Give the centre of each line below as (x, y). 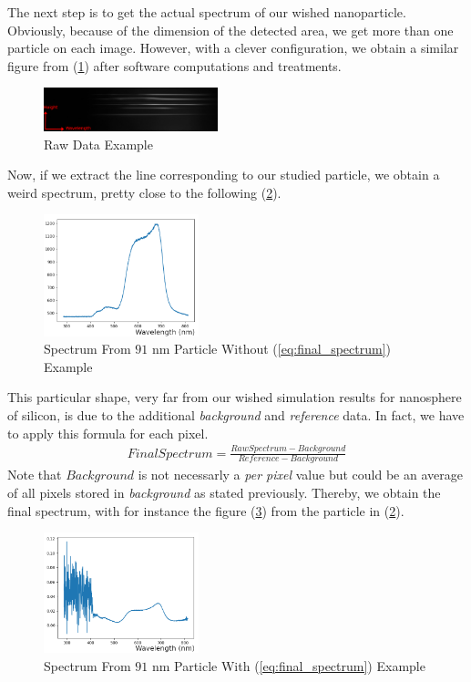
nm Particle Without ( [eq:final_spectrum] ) (271, 349)
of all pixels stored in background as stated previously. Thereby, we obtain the (224, 493)
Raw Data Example (98, 144)
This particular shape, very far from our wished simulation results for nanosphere (235, 397)
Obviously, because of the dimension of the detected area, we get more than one (230, 30)
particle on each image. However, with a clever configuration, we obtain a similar (233, 48)
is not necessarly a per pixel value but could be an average (300, 475)
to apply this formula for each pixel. (108, 433)
